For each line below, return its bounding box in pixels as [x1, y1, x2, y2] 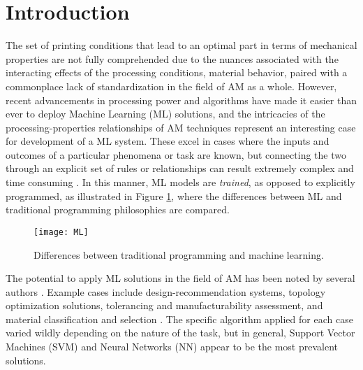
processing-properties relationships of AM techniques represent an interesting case [6, 120, 356, 134]
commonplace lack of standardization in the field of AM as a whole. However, [6, 78, 337, 93]
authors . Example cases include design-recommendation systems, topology [6, 284, 326, 299]
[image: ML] [34, 227, 89, 237]
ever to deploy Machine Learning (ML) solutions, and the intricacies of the [6, 106, 325, 121]
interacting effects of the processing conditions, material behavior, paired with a [6, 65, 348, 80]
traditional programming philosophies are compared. [6, 202, 230, 217]
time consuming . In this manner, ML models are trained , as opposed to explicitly [6, 175, 355, 190]
